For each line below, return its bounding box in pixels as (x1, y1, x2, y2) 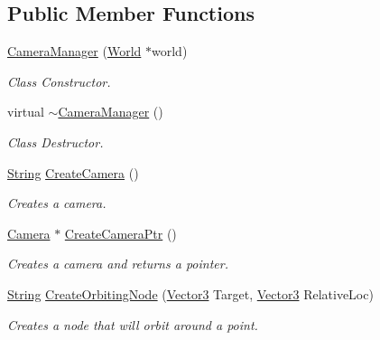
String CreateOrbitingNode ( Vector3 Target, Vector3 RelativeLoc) (7, 284, 374, 303)
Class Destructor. (7, 132, 104, 151)
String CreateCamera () (7, 163, 139, 182)
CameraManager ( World (7, 42, 142, 61)
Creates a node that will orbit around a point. (7, 315, 258, 334)
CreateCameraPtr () (64, 223, 177, 242)
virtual (7, 102, 44, 121)
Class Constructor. (7, 71, 111, 90)
